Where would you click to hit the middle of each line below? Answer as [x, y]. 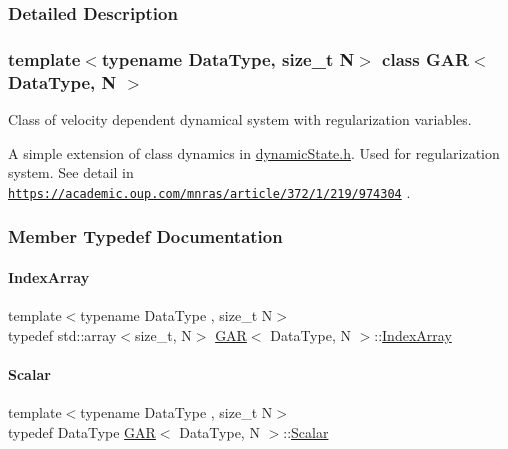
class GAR [426, 58]
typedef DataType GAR [82, 431]
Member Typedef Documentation [145, 236]
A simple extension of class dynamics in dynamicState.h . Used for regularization [254, 152]
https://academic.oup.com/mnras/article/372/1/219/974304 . [209, 191]
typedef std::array [62, 334]
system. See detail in [71, 172]
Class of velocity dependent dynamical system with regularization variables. [240, 118]
